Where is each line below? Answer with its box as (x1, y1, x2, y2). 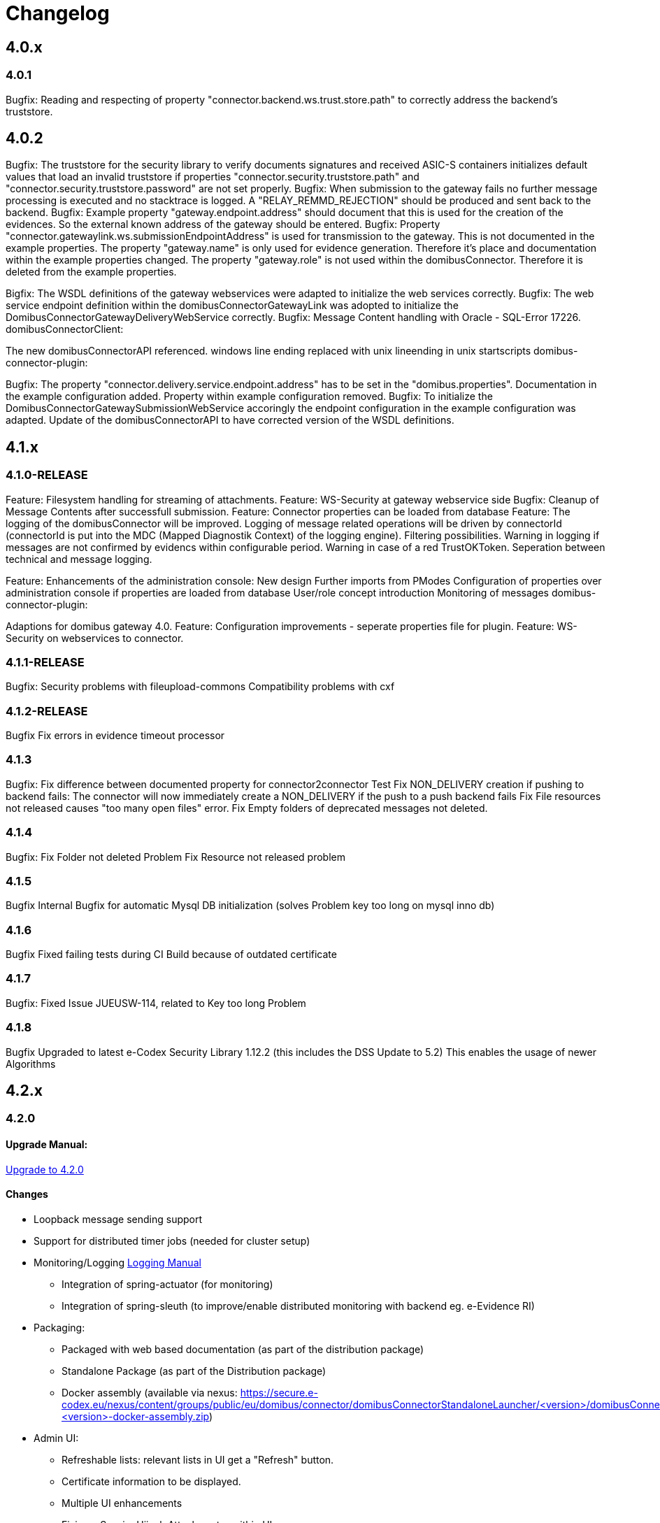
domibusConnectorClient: (6, 323, 124, 336)
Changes (6, 1188, 48, 1201)
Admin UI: (34, 1431, 79, 1444)
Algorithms (6, 1057, 56, 1070)
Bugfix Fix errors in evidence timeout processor (6, 729, 225, 742)
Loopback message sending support (34, 1213, 203, 1225)
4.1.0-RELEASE (6, 468, 88, 482)
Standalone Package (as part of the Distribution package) (62, 1364, 327, 1377)
